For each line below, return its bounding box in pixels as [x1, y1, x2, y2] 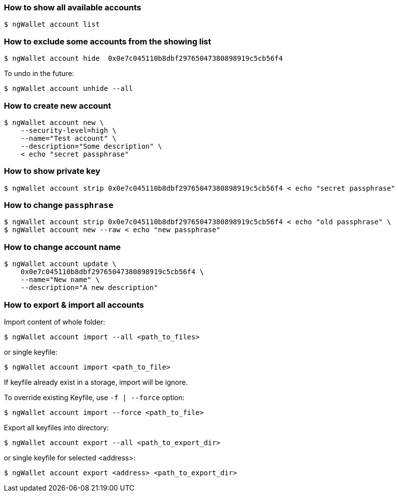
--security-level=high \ [20, 126, 117, 134]
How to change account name [4, 242, 121, 252]
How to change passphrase [4, 200, 114, 210]
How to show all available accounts [4, 2, 142, 12]
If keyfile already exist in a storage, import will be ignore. [4, 377, 188, 386]
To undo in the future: [4, 69, 74, 78]
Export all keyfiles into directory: [4, 423, 109, 432]
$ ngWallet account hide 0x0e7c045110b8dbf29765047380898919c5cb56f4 [4, 54, 283, 63]
